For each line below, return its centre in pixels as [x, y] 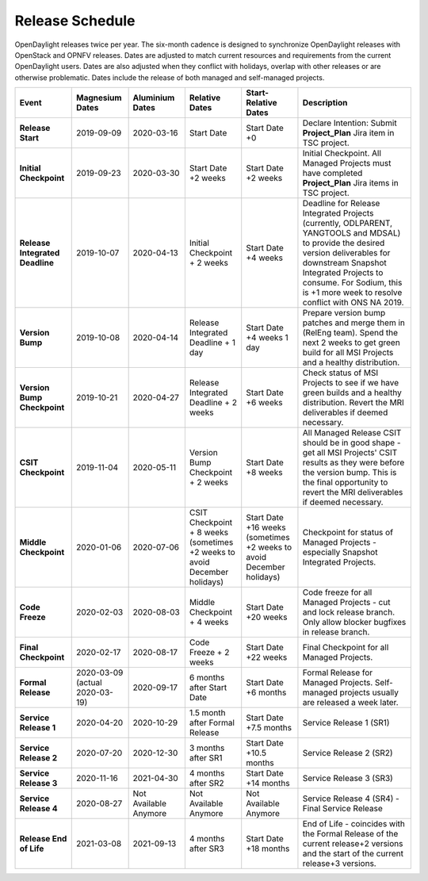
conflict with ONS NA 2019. [353, 303]
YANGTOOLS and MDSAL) [352, 233]
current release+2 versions [353, 844]
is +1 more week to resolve [352, 293]
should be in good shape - [352, 442]
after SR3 [207, 848]
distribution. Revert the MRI [353, 403]
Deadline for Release [341, 204]
